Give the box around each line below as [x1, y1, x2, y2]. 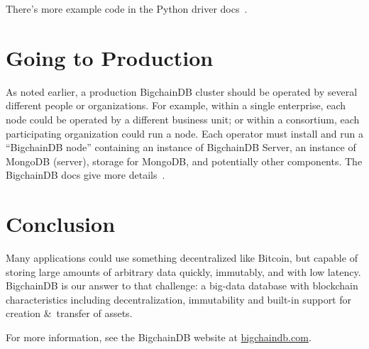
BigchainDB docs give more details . [6, 167, 165, 182]
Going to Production [6, 43, 214, 72]
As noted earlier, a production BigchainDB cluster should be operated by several [6, 84, 358, 99]
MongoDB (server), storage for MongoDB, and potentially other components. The [6, 153, 363, 168]
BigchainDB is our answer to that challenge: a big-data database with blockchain [6, 278, 358, 293]
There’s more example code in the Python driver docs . [6, 1, 248, 16]
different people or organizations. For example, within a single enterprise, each [6, 98, 346, 113]
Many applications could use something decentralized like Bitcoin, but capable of [6, 250, 358, 265]
